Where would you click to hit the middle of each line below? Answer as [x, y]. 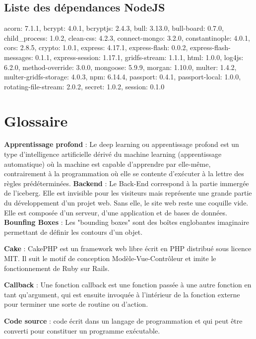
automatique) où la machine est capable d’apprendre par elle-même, [107, 164]
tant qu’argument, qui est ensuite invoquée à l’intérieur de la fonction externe [122, 294]
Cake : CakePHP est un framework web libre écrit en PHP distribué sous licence [128, 248]
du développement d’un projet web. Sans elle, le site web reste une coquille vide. [126, 203]
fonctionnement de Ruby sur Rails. [57, 268]
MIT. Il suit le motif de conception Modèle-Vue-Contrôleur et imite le [110, 258]
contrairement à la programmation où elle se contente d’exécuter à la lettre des [124, 173]
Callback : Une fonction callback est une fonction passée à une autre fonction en [128, 285]
